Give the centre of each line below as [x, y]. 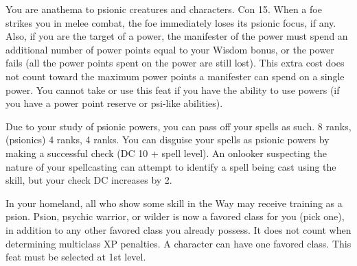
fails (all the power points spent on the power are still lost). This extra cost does [175, 63]
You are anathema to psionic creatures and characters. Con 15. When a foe [164, 9]
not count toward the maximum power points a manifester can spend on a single [175, 76]
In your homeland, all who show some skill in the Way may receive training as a [174, 203]
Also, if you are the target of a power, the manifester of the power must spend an [177, 36]
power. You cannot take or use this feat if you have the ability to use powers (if [173, 89]
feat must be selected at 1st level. [76, 257]
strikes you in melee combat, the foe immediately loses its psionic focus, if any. [171, 22]
